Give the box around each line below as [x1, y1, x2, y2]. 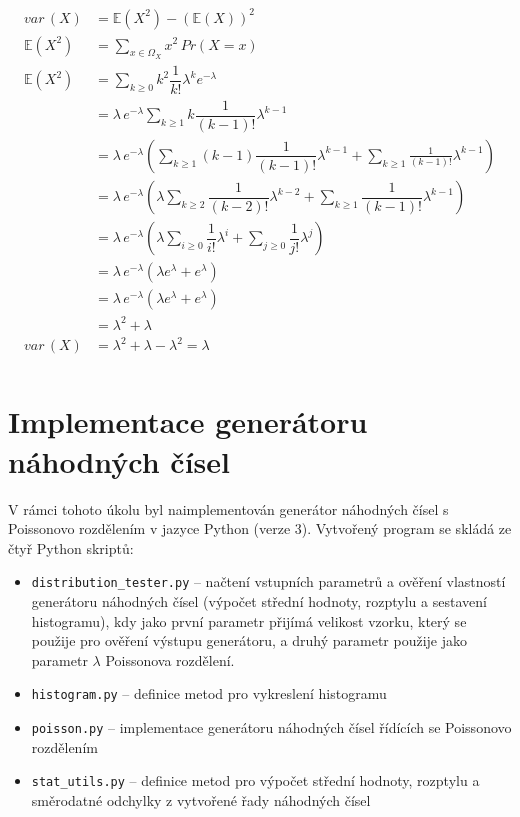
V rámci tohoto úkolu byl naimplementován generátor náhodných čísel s [8, 498, 449, 519]
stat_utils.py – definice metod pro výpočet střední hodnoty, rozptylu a [31, 770, 480, 791]
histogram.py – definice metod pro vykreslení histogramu [31, 683, 387, 704]
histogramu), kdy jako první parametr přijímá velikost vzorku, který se [31, 610, 467, 631]
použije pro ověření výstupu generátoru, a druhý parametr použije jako [31, 630, 467, 651]
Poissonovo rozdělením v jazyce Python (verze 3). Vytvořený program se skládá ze [8, 518, 512, 539]
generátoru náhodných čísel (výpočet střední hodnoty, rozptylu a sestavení [31, 590, 487, 611]
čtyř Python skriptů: [8, 537, 134, 558]
